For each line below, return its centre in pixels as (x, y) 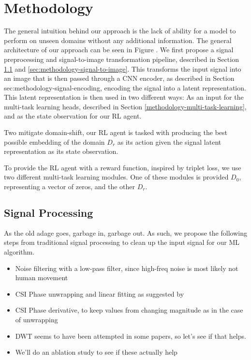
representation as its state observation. (61, 151)
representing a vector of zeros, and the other (69, 187)
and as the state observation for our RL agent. (73, 116)
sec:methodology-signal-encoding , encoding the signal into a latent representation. (125, 87)
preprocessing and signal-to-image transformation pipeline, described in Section (121, 59)
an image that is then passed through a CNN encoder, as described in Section (119, 78)
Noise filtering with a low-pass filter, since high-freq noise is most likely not (127, 268)
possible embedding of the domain (54, 142)
